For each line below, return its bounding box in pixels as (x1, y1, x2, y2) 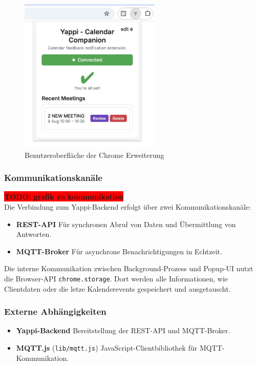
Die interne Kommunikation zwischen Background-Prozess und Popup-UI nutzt (4, 263, 253, 274)
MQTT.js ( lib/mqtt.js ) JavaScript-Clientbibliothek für (16, 342, 198, 353)
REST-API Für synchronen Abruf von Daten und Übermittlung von (16, 218, 236, 229)
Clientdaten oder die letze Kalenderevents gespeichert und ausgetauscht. (4, 283, 231, 294)
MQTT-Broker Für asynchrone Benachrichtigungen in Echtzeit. (16, 246, 222, 256)
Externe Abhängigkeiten (4, 305, 106, 318)
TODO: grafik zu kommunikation (4, 191, 124, 202)
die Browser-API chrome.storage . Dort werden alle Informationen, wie (4, 273, 228, 283)
